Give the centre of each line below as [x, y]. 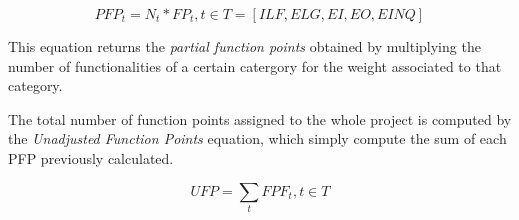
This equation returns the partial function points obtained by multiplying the [244, 46]
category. [35, 85]
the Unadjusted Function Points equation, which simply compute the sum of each [257, 138]
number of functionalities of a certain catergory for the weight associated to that [255, 65]
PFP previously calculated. [91, 157]
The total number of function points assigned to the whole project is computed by [260, 118]
